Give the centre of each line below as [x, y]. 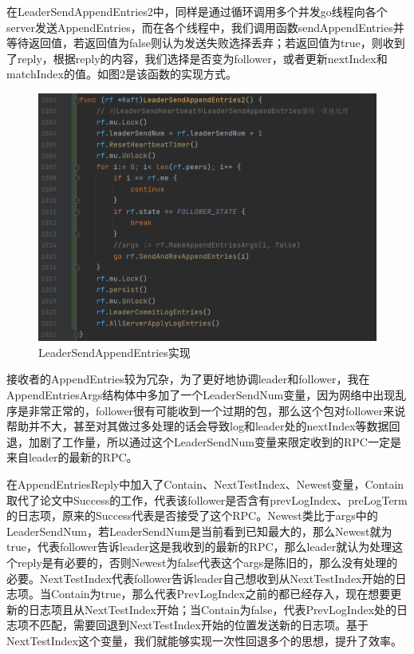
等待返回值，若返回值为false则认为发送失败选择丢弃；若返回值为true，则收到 [206, 43]
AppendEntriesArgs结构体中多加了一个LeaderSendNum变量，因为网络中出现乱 [207, 394]
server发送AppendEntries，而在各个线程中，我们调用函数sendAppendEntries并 [205, 27]
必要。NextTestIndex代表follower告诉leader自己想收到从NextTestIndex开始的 [201, 578]
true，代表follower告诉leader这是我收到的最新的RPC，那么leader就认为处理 [199, 547]
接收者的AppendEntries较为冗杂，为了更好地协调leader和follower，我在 [188, 379]
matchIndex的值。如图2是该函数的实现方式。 [122, 74]
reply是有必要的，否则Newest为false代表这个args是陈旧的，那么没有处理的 [207, 562]
